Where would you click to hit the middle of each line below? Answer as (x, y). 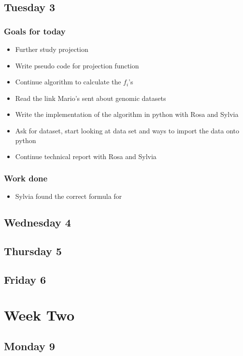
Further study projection (52, 49)
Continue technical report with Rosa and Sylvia (86, 156)
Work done (26, 178)
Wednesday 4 (37, 222)
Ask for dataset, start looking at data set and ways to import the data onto (127, 130)
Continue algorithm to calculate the (68, 82)
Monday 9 (29, 346)
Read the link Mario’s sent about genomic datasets (91, 98)
